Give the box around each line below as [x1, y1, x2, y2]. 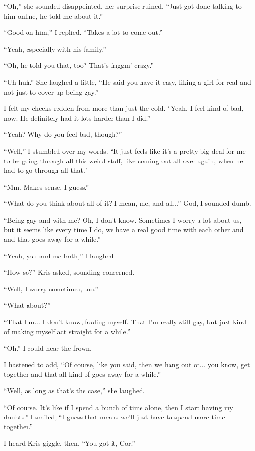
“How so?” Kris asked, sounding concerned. [4, 267, 135, 277]
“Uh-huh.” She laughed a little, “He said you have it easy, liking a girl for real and [4, 76, 251, 87]
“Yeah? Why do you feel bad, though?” [4, 129, 122, 139]
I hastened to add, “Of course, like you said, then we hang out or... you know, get [4, 359, 250, 369]
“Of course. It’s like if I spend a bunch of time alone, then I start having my [4, 402, 233, 412]
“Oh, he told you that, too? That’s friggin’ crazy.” [4, 60, 154, 70]
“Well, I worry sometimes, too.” [4, 283, 98, 293]
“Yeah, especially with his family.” [4, 43, 106, 54]
